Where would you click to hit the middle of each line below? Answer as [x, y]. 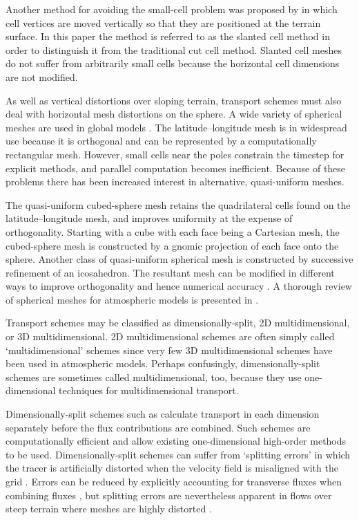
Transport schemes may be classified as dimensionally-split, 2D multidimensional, [178, 323]
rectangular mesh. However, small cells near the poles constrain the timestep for [175, 154]
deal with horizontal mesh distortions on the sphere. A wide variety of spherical [174, 114]
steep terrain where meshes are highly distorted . [109, 509]
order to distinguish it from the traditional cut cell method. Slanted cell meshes [174, 49]
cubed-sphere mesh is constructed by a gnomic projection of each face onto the [172, 245]
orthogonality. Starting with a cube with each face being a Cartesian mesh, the [173, 231]
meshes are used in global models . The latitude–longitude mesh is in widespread [176, 127]
